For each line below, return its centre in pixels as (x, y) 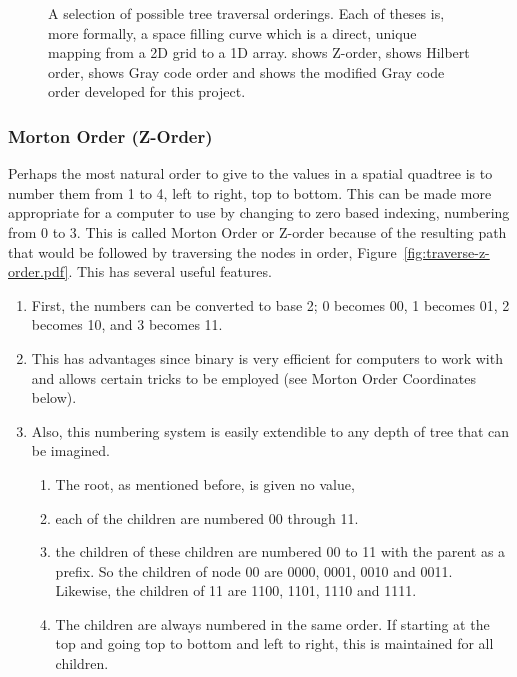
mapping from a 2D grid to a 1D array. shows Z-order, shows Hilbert (259, 52)
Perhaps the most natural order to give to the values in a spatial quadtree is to (250, 173)
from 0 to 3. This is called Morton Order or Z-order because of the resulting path (257, 231)
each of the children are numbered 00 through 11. (207, 517)
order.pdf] (38, 271)
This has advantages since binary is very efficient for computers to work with (267, 357)
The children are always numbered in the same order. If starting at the (272, 623)
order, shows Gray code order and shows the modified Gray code (246, 71)
